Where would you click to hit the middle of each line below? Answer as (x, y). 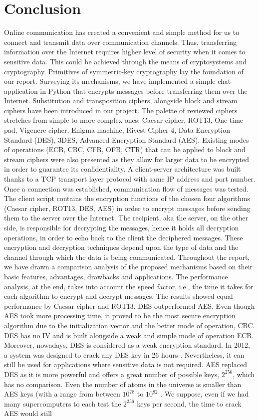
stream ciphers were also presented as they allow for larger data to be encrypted (127, 159)
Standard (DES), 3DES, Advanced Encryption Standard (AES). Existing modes (127, 139)
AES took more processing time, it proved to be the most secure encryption (120, 315)
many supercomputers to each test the (63, 403)
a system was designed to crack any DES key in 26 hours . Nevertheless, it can (124, 354)
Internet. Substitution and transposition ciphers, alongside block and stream (121, 101)
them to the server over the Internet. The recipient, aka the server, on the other (126, 218)
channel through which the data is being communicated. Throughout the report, (127, 257)
